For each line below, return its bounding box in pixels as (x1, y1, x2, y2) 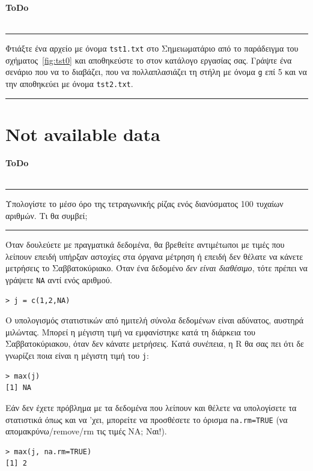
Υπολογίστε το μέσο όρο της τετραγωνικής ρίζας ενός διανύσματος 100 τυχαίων (5, 197, 284, 210)
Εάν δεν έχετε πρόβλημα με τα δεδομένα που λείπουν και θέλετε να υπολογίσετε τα (5, 401, 297, 413)
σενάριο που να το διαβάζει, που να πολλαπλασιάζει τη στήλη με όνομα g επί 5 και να (5, 65, 307, 78)
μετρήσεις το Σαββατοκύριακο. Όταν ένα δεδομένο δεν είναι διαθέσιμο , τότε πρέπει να (5, 262, 308, 274)
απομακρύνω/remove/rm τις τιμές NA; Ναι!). (5, 425, 167, 437)
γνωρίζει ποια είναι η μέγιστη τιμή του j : (5, 349, 149, 362)
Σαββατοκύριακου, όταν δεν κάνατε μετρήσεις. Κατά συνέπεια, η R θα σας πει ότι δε (5, 337, 304, 350)
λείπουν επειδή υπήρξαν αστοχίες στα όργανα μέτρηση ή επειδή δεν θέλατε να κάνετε (5, 250, 303, 262)
